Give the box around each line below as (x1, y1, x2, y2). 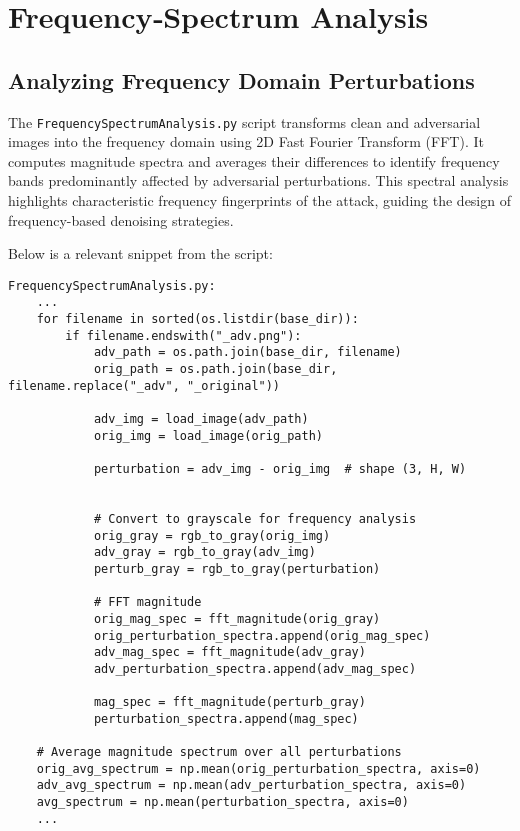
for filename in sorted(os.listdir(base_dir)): (36, 312, 359, 327)
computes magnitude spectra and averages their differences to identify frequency (8, 150, 500, 171)
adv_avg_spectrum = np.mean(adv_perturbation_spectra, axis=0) (36, 778, 467, 793)
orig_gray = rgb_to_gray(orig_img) (93, 528, 331, 543)
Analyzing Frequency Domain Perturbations (8, 64, 475, 95)
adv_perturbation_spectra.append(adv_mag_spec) (93, 661, 417, 676)
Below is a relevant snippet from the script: (8, 243, 273, 264)
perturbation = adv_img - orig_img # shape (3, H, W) (93, 462, 467, 477)
